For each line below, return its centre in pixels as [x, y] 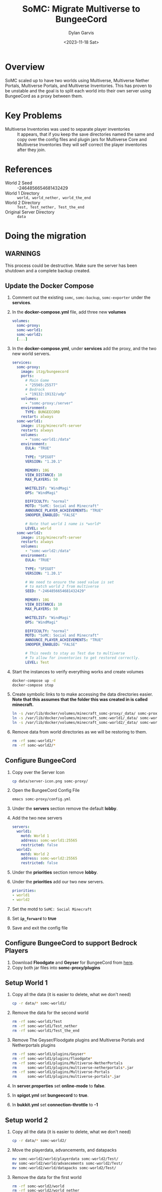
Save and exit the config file [40, 928]
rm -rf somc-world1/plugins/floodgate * [52, 1058]
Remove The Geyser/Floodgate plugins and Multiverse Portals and [78, 1040]
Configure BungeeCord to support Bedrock [71, 943]
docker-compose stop [33, 685]
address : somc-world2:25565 [49, 859]
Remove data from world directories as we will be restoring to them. [80, 732]
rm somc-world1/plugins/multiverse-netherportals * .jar [73, 1068]
